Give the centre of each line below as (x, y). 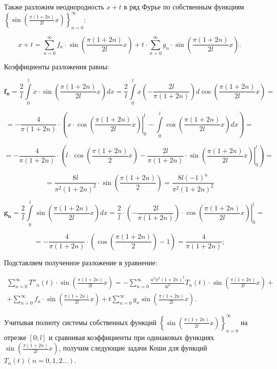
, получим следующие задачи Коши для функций (133, 348)
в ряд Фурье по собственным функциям (184, 6)
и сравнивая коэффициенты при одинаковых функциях (132, 337)
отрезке (15, 337)
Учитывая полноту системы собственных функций (80, 322)
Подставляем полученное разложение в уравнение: (81, 262)
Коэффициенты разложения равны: (57, 67)
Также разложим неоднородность (54, 6)
